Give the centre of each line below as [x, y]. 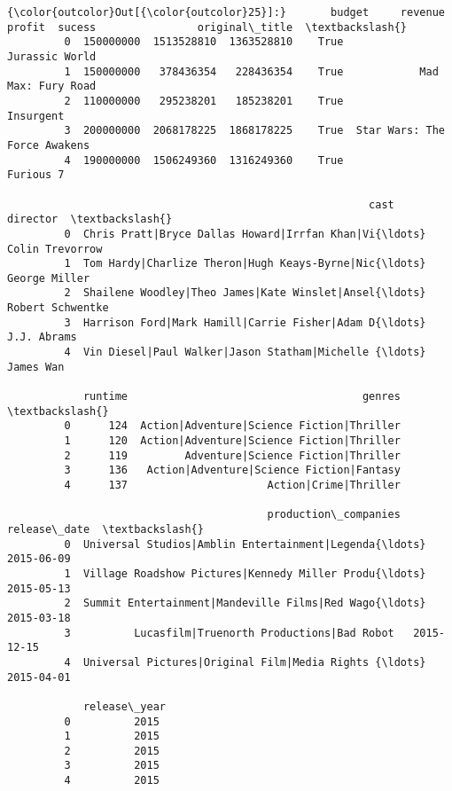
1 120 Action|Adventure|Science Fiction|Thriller [232, 441]
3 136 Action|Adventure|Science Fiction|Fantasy [232, 470]
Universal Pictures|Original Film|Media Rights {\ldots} [254, 662]
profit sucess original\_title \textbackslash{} [207, 27]
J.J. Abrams [42, 337]
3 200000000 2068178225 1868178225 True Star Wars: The [254, 131]
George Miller [49, 278]
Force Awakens [49, 145]
